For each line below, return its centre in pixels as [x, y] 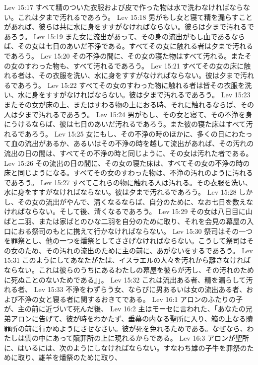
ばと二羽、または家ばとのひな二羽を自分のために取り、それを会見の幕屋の [126, 221]
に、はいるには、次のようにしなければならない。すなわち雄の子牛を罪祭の [126, 347]
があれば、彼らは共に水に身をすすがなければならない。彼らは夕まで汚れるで [129, 27]
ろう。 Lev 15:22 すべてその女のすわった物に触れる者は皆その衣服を [135, 85]
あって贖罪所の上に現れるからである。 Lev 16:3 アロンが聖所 [151, 338]
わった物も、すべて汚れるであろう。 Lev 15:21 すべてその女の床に [138, 65]
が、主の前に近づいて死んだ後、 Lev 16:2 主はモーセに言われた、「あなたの [125, 309]
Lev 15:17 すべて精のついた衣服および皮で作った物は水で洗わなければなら [124, 7]
